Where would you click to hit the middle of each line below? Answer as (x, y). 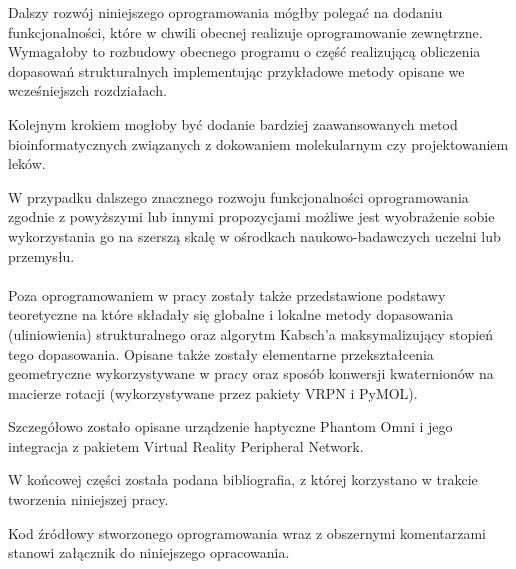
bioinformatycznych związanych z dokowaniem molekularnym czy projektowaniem (258, 143)
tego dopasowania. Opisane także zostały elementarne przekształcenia (221, 353)
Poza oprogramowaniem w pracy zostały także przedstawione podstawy (227, 294)
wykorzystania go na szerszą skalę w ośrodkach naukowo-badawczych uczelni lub (254, 235)
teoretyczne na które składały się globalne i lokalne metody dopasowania (231, 314)
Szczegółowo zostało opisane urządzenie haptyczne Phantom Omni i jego (230, 426)
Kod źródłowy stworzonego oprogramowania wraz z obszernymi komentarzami (247, 532)
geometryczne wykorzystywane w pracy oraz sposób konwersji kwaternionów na (251, 373)
